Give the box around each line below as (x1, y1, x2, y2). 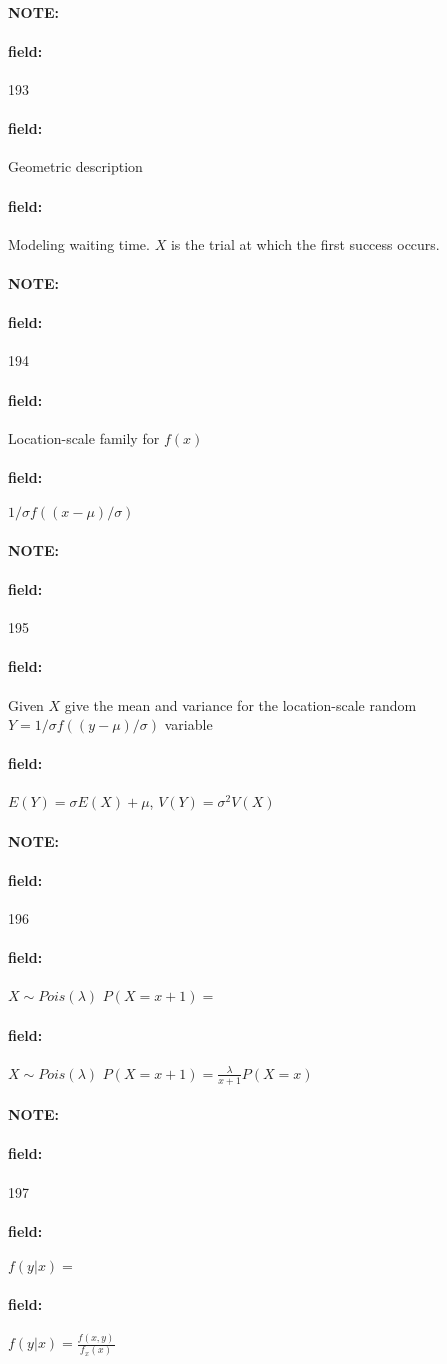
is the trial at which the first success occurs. (170, 233, 440, 254)
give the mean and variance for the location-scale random (64, 694, 417, 715)
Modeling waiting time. (8, 233, 150, 254)
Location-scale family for (8, 427, 160, 448)
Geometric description (8, 156, 143, 177)
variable (164, 714, 213, 735)
